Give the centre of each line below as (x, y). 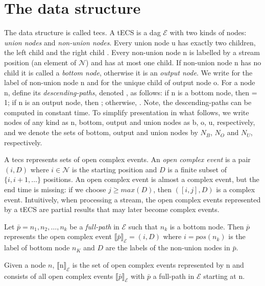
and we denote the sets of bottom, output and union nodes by (101, 132)
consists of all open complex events (59, 276)
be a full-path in (94, 226)
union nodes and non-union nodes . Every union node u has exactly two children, (130, 42)
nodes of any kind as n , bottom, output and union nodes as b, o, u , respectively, (130, 122)
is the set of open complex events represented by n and (158, 264)
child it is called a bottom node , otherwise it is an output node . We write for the (128, 72)
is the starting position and (114, 169)
